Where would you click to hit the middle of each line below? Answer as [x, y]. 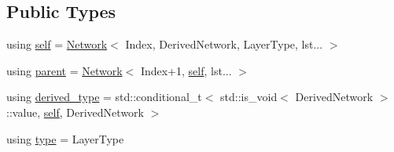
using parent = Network [64, 70]
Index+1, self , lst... [186, 70]
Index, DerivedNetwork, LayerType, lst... [224, 44]
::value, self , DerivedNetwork [75, 112]
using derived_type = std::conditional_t [104, 97]
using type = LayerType [65, 138]
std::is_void [249, 97]
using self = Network [57, 44]
